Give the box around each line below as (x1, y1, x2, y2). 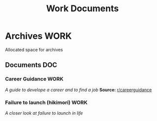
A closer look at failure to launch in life (5, 110, 83, 116)
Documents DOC (5, 61, 57, 69)
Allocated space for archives (5, 47, 63, 52)
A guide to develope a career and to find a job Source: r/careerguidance (5, 87, 152, 93)
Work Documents (46, 3, 119, 14)
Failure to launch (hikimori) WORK (5, 99, 88, 106)
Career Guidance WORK (5, 75, 64, 82)
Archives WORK (5, 30, 72, 42)
